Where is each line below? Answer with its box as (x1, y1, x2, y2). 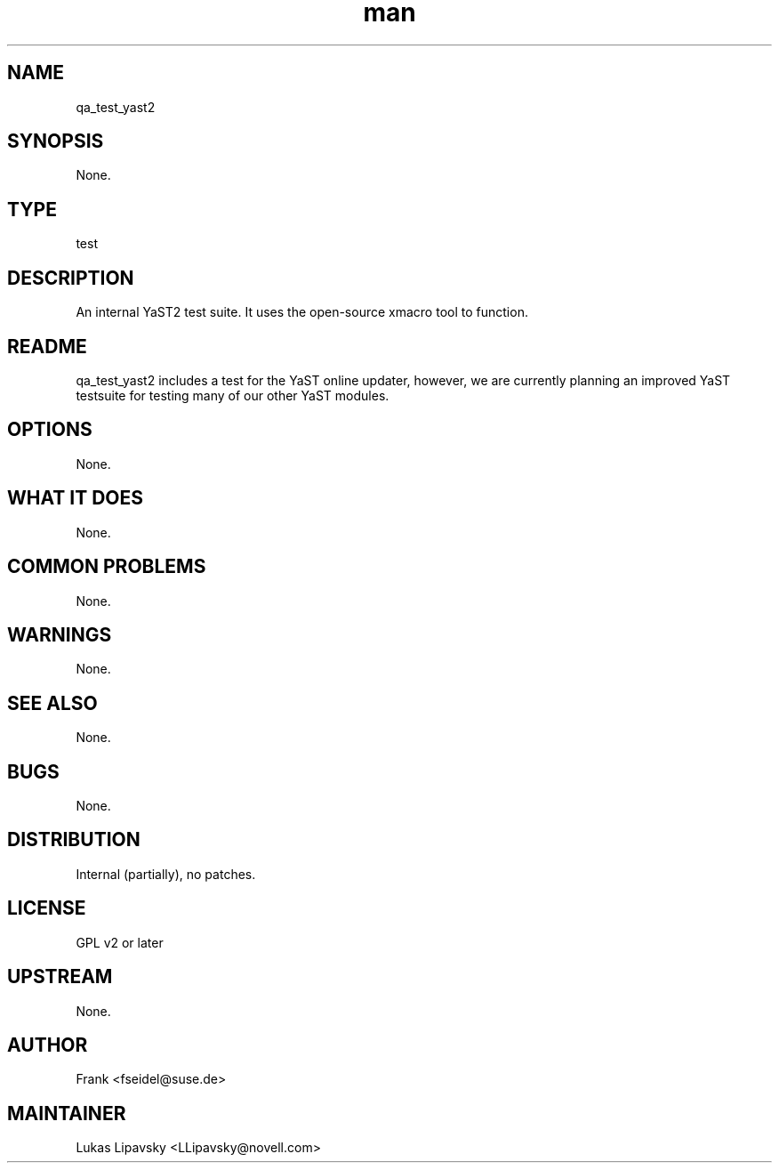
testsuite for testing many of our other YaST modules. (76, 387, 389, 403)
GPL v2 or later (76, 934, 164, 950)
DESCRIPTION (7, 266, 134, 289)
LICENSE (7, 897, 86, 920)
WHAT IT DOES (7, 487, 144, 510)
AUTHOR (7, 1033, 88, 1056)
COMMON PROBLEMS (7, 555, 206, 578)
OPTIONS (7, 418, 92, 441)
